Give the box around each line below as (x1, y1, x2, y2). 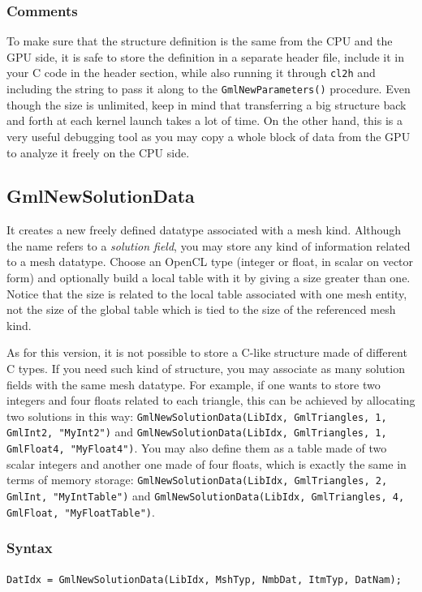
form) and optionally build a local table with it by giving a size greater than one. (6, 269, 411, 286)
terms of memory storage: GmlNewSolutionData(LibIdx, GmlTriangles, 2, (6, 471, 388, 488)
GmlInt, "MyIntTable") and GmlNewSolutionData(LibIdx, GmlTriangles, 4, (6, 487, 405, 504)
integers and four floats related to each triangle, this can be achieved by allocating (6, 392, 416, 409)
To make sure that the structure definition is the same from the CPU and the (6, 32, 393, 49)
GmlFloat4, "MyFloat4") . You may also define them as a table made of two (6, 440, 387, 457)
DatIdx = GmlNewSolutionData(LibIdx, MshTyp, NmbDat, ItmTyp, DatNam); (6, 573, 402, 586)
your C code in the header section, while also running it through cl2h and (6, 64, 376, 81)
